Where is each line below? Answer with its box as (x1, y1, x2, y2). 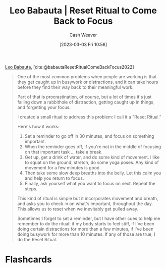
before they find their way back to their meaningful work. (17, 84, 134, 90)
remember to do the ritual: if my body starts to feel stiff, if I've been (17, 220, 155, 226)
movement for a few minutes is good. (24, 164, 101, 170)
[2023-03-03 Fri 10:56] (59, 41, 108, 47)
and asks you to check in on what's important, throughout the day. (17, 201, 153, 207)
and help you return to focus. (24, 175, 84, 181)
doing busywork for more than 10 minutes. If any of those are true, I (17, 231, 155, 237)
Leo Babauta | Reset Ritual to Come (9, 5, 157, 16)
